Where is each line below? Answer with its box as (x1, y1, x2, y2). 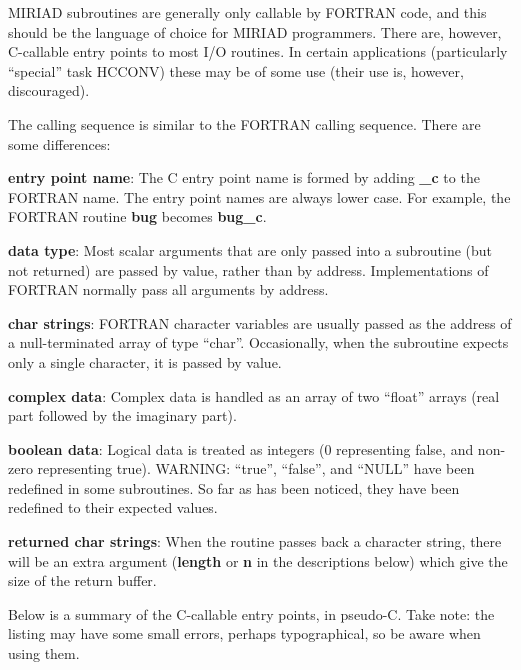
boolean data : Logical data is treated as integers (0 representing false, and (8, 438, 474, 459)
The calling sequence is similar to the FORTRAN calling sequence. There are (8, 113, 481, 134)
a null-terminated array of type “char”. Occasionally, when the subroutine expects (8, 332, 509, 353)
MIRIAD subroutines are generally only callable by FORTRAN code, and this (8, 2, 487, 22)
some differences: (8, 133, 111, 154)
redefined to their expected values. (8, 497, 218, 518)
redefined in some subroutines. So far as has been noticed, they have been (8, 477, 460, 498)
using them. (8, 643, 80, 664)
